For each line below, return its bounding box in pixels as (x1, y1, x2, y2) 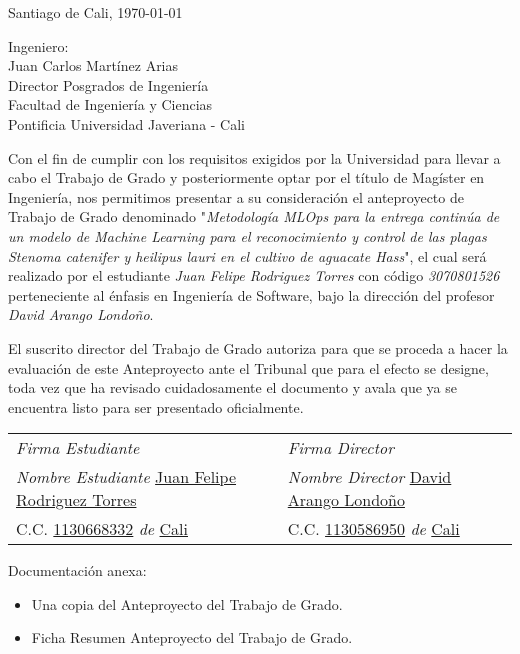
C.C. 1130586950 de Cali (287, 517, 460, 541)
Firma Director (287, 436, 394, 460)
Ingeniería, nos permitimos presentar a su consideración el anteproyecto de (8, 186, 464, 207)
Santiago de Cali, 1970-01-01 (8, 2, 183, 22)
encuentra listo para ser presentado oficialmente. (8, 396, 304, 417)
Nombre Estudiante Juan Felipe (16, 465, 237, 489)
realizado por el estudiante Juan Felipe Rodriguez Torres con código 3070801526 (8, 265, 500, 286)
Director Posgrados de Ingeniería (8, 74, 209, 95)
